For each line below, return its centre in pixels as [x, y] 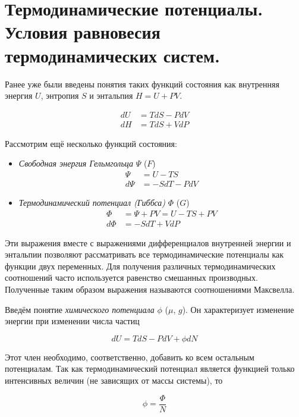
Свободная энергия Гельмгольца [76, 163]
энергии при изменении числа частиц [72, 321]
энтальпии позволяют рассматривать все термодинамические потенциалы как [144, 254]
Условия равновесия [83, 32]
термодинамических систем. [113, 55]
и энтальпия [111, 95]
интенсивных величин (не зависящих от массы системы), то [114, 380]
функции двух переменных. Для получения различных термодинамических [140, 266]
